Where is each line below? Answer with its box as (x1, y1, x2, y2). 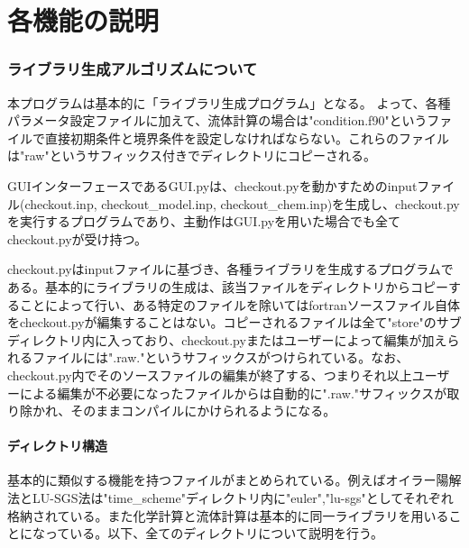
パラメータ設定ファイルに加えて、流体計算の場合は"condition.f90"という (7, 111, 428, 130)
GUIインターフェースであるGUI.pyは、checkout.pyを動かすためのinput (7, 176, 418, 195)
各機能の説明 (7, 2, 160, 39)
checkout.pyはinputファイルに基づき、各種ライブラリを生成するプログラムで (7, 260, 454, 279)
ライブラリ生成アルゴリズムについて (7, 58, 258, 80)
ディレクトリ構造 (7, 436, 108, 455)
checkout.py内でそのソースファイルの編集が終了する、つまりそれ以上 (7, 365, 412, 384)
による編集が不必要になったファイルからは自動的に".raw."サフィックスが (19, 383, 447, 402)
